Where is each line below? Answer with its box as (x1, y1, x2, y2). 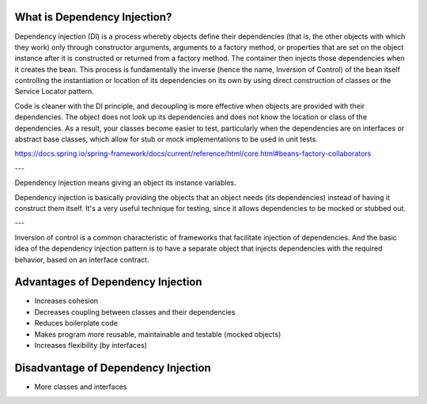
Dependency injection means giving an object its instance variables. (14, 178, 236, 187)
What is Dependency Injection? (14, 10, 172, 24)
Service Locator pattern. (14, 87, 94, 96)
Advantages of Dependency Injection (14, 275, 202, 289)
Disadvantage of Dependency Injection (14, 361, 211, 375)
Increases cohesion (34, 296, 99, 306)
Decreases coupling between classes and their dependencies (34, 307, 236, 316)
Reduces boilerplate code (34, 319, 119, 328)
